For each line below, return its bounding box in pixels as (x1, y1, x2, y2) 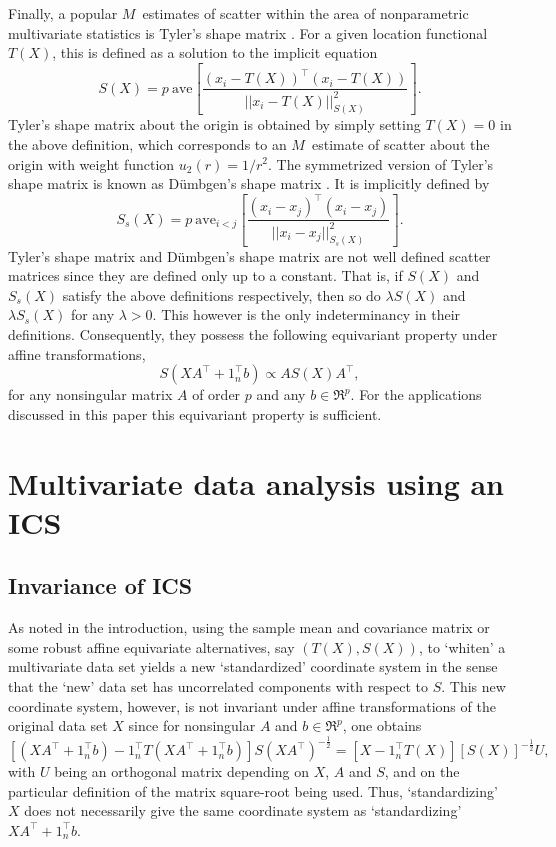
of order (192, 384, 241, 405)
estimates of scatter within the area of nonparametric (142, 3, 469, 23)
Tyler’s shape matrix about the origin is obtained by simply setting (8, 114, 421, 135)
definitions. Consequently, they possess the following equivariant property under (8, 324, 498, 344)
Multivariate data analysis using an (8, 462, 504, 503)
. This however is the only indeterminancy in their (152, 304, 461, 325)
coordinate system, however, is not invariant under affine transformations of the (8, 695, 496, 716)
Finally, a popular (8, 3, 118, 23)
